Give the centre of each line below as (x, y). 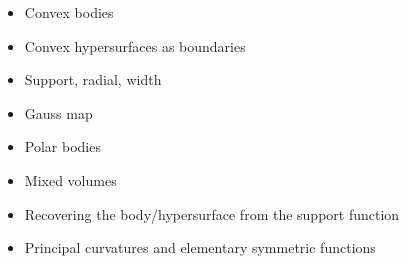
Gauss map (58, 112)
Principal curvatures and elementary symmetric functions (200, 247)
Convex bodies (69, 12)
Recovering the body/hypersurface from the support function (212, 213)
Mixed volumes (70, 179)
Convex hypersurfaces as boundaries (135, 45)
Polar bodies (62, 146)
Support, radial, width (93, 79)
